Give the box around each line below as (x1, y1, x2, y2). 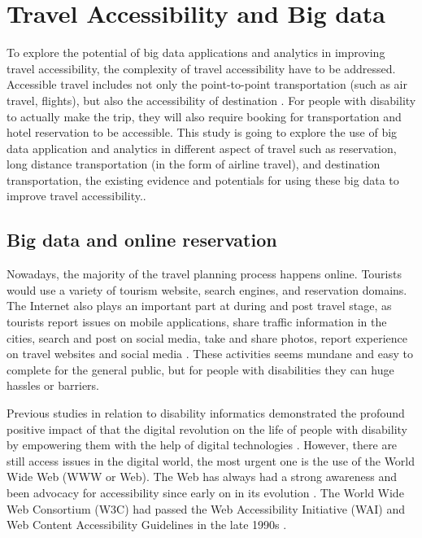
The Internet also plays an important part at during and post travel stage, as (7, 297, 392, 314)
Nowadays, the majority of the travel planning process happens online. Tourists (7, 265, 402, 282)
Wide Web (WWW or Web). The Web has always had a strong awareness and (7, 468, 397, 485)
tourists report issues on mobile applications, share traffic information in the (7, 313, 387, 330)
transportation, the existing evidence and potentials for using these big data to (7, 171, 399, 188)
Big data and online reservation (7, 227, 277, 252)
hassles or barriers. (7, 377, 100, 394)
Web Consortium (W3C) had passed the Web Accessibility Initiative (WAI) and (7, 500, 406, 517)
